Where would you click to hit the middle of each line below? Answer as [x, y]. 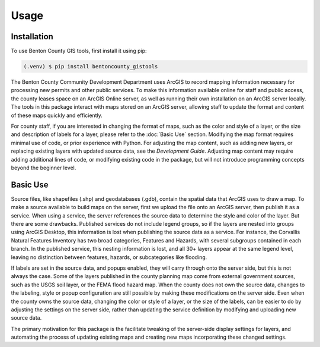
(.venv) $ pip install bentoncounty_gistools [91, 67]
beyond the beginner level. [44, 168]
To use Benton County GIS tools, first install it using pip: [79, 51]
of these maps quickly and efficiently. [57, 115]
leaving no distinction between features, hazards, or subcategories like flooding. [109, 257]
